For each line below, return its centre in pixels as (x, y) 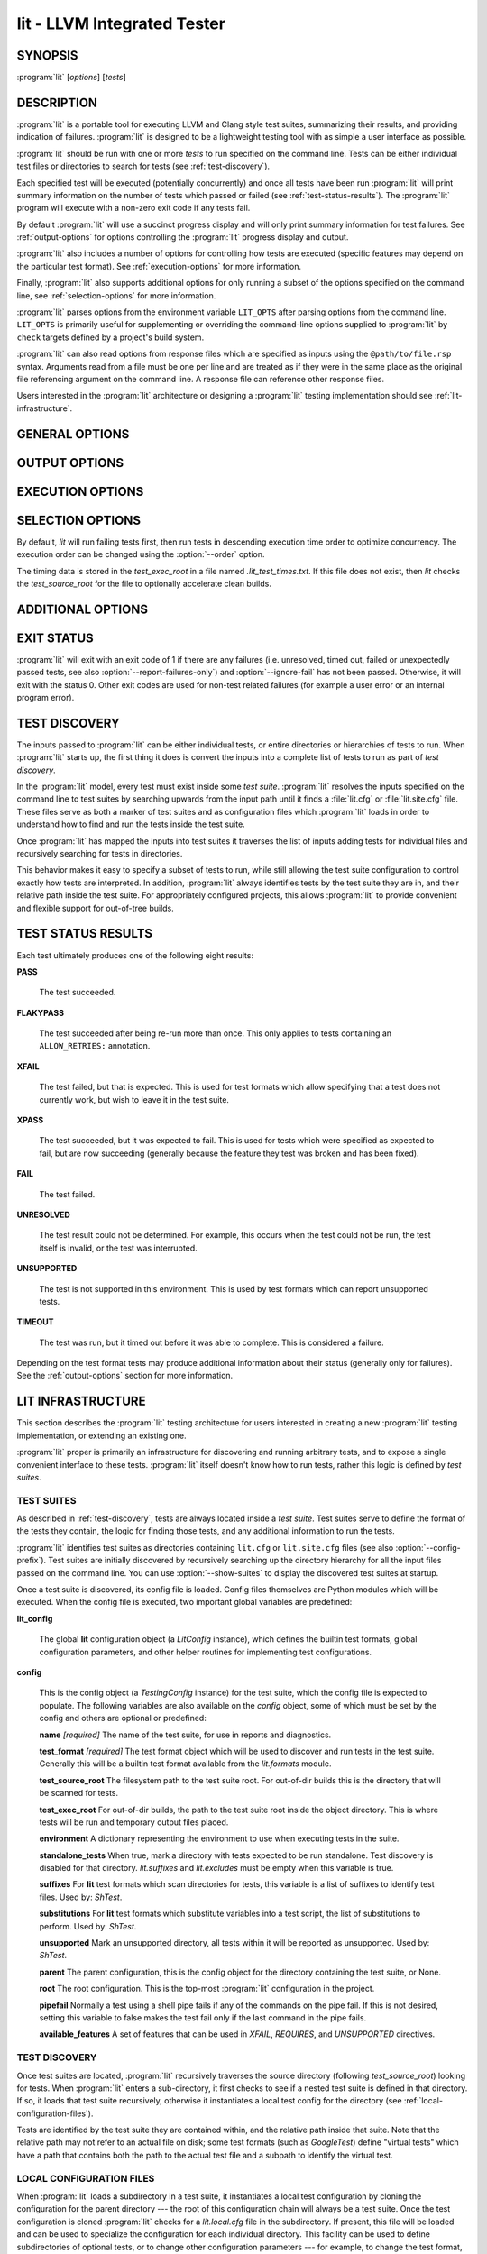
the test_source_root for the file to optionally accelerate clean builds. (144, 583)
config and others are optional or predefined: (123, 1718)
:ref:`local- (423, 2101)
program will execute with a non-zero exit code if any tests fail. (133, 208)
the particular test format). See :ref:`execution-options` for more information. (159, 266)
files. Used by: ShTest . (81, 1897)
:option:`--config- (428, 1547)
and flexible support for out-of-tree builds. (96, 908)
